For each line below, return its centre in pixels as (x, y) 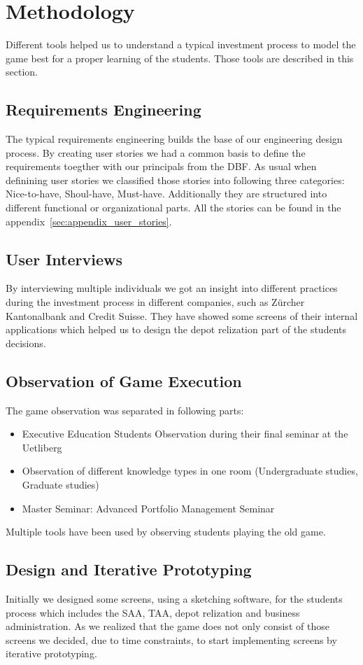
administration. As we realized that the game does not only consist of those (168, 626)
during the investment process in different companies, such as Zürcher (155, 302)
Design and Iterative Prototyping (129, 569)
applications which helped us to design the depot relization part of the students (176, 329)
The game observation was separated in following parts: (125, 410)
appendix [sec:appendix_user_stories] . (89, 221)
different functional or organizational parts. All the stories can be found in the (173, 208)
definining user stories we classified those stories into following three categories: (175, 180)
